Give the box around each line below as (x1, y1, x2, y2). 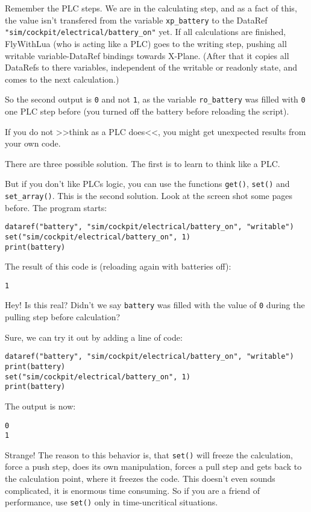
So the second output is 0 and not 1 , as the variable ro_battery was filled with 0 (5, 93, 306, 106)
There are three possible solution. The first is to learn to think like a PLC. (5, 157, 280, 169)
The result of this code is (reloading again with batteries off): (5, 260, 231, 273)
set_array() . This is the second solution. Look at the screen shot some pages (5, 189, 292, 201)
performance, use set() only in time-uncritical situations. (5, 496, 218, 508)
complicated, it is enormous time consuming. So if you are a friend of (5, 484, 260, 496)
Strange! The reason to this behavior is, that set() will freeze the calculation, (5, 448, 293, 461)
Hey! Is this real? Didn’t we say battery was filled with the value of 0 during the (5, 299, 305, 311)
